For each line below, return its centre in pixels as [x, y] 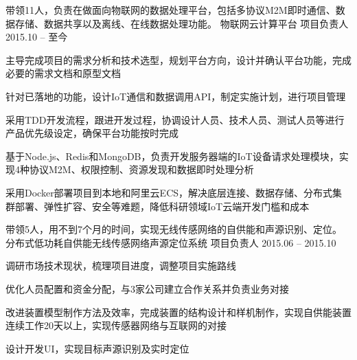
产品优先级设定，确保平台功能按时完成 [92, 133]
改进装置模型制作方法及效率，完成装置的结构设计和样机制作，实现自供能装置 [178, 312]
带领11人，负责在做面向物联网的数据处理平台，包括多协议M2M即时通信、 [171, 10]
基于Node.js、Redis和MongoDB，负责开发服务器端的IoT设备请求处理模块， [172, 156]
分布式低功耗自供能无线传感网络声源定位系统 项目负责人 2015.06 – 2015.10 [171, 242]
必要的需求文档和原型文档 [63, 73]
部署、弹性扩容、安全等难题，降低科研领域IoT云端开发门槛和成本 [162, 206]
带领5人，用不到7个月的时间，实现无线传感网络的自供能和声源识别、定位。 [174, 229]
